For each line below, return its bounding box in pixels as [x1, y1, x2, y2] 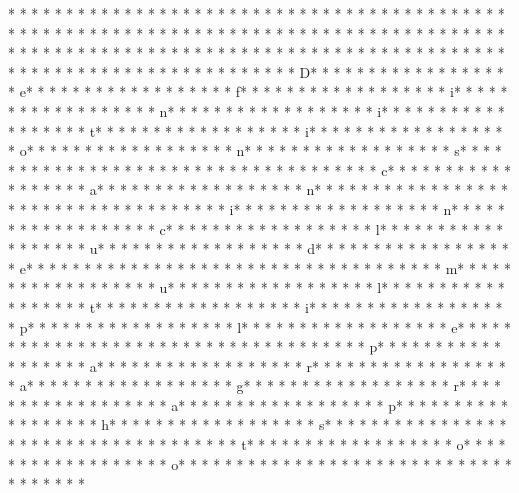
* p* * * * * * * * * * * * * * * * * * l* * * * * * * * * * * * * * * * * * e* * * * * [8, 316, 512, 337]
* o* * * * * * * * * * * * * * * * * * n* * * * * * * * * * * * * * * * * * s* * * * [8, 140, 502, 161]
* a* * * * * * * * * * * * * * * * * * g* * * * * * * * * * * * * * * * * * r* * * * [8, 375, 501, 396]
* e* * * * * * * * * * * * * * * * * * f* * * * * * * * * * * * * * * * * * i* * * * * [8, 81, 508, 102]
